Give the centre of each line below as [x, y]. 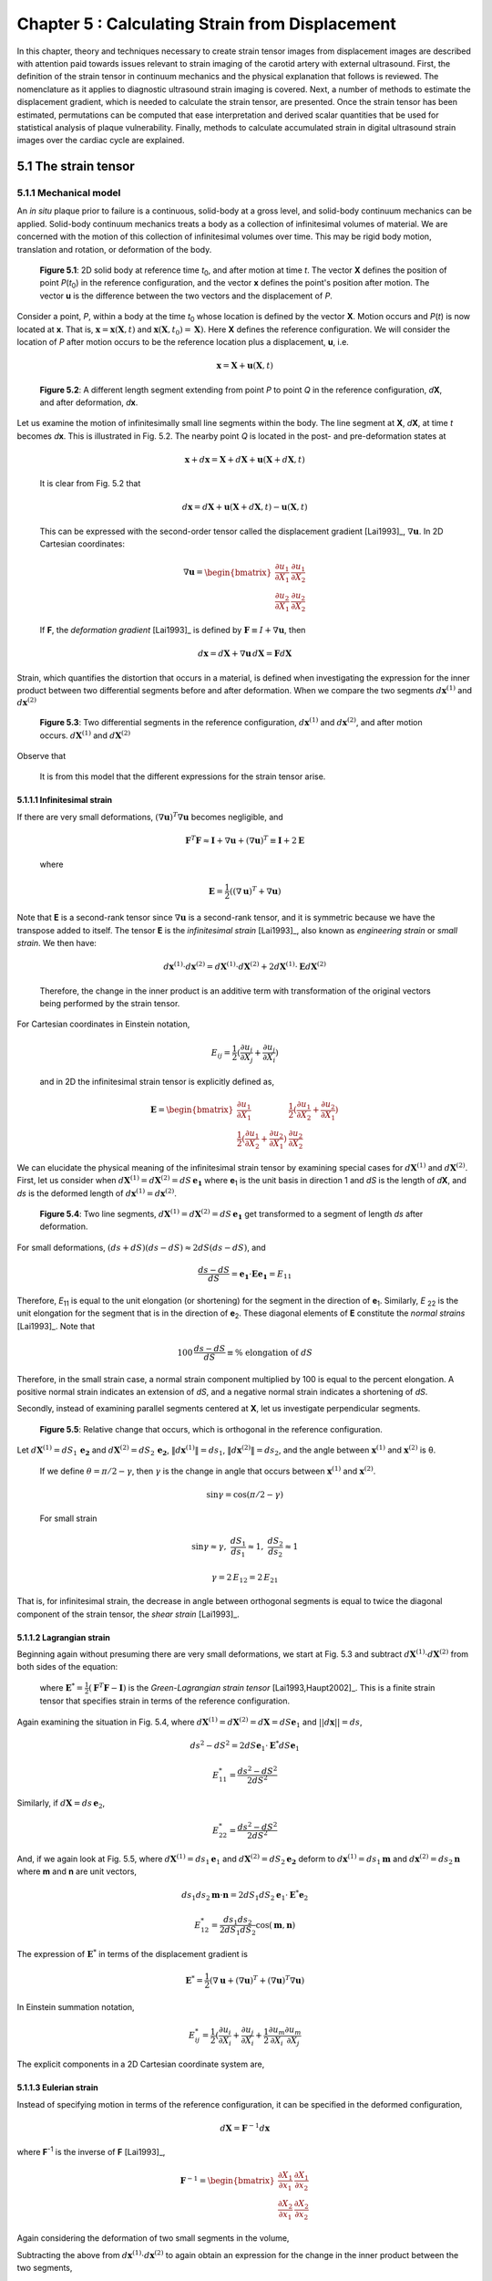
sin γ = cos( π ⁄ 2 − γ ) [245, 1495]
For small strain [68, 1518]
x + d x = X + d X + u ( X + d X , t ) [245, 459]
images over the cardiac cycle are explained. [101, 141]
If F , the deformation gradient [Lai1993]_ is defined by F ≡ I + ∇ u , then [173, 630]
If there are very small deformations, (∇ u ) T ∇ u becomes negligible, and [150, 816]
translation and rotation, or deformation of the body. [114, 249]
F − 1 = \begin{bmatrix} [227, 2180]
